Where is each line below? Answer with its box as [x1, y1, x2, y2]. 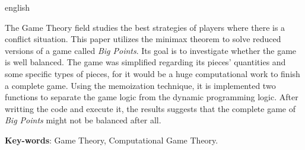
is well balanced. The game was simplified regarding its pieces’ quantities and [5, 56, 286, 68]
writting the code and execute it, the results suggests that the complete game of [5, 102, 296, 114]
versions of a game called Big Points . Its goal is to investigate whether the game [5, 44, 297, 56]
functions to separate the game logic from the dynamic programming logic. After [5, 91, 298, 103]
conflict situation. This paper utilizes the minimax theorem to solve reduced [5, 33, 281, 45]
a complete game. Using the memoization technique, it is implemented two [5, 79, 276, 91]
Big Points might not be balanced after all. [5, 114, 161, 126]
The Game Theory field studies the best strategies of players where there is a [5, 21, 285, 33]
